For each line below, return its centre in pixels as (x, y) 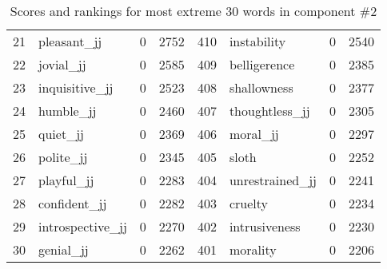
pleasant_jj (70, 41)
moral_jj (254, 134)
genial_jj (64, 249)
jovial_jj (62, 64)
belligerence (262, 64)
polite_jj (63, 157)
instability (257, 41)
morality (253, 249)
